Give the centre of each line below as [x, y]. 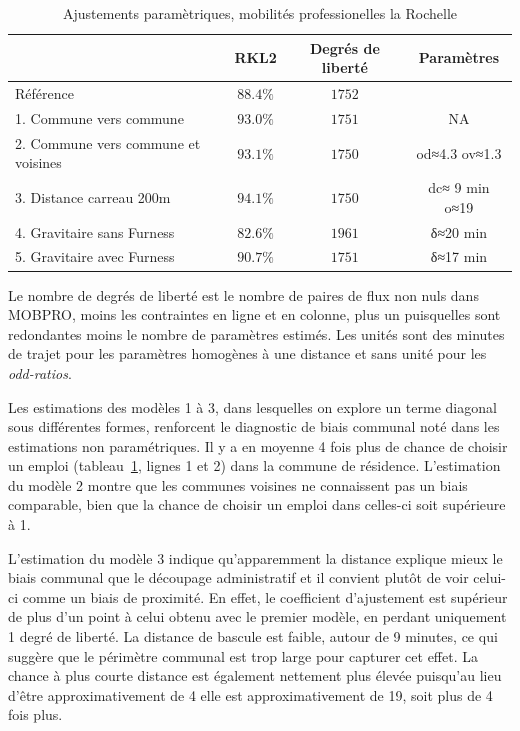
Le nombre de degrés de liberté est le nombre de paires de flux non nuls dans [243, 294]
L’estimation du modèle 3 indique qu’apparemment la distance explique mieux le [255, 557]
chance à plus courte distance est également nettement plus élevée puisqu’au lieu [255, 675]
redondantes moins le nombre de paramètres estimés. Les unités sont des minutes [256, 333]
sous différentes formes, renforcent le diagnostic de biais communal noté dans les [254, 426]
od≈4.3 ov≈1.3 [459, 152]
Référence [44, 93]
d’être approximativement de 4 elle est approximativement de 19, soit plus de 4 [250, 694]
